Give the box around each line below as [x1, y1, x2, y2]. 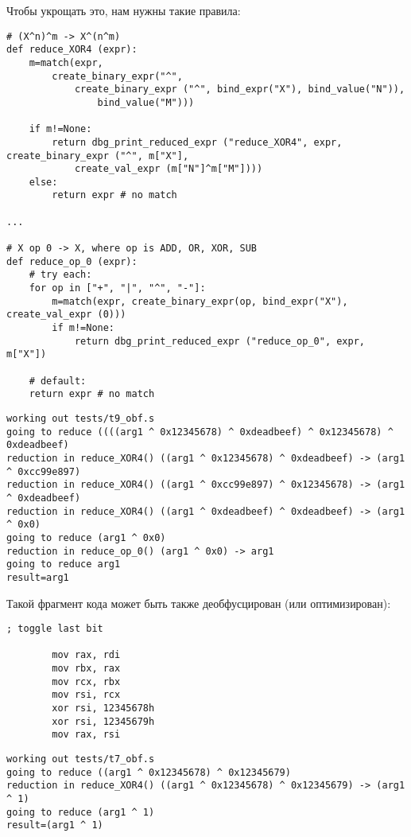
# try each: [29, 269, 92, 281]
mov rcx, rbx [52, 675, 121, 687]
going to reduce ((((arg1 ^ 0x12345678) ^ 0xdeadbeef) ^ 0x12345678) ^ [6, 426, 394, 438]
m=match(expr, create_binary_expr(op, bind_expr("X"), [52, 295, 348, 307]
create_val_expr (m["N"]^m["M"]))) [74, 163, 263, 175]
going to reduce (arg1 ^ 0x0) [6, 531, 166, 543]
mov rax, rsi [52, 729, 121, 741]
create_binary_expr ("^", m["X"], [6, 150, 189, 162]
